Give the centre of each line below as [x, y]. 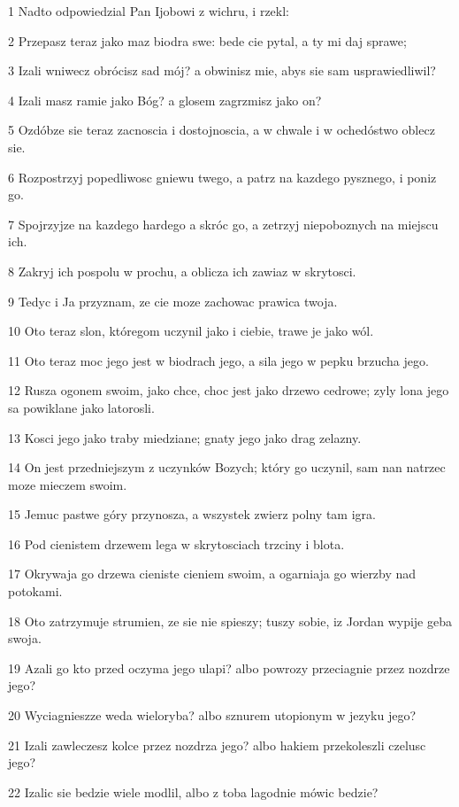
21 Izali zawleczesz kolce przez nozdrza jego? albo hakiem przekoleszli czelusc [217, 745]
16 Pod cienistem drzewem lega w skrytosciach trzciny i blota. [176, 543]
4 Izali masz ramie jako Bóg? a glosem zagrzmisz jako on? [165, 100]
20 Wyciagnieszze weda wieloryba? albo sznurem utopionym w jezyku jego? [212, 715]
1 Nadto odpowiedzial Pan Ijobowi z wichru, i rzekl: [149, 11]
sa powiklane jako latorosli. [81, 407]
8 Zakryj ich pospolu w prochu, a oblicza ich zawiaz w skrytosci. [182, 271]
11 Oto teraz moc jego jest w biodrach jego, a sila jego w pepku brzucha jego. [218, 360]
